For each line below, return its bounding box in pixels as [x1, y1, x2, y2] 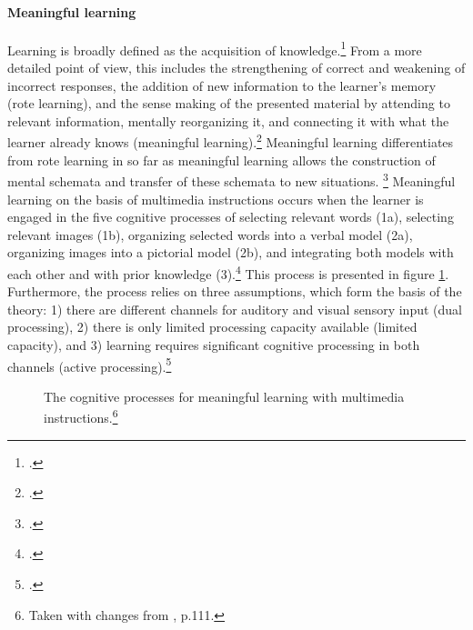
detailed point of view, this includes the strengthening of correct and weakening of [7, 58, 466, 77]
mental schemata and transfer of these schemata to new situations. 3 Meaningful [7, 169, 456, 190]
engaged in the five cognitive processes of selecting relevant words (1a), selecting [7, 207, 454, 226]
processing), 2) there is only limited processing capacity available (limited [7, 317, 418, 336]
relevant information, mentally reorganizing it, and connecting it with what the [7, 111, 449, 130]
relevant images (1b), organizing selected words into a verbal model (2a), [7, 225, 413, 244]
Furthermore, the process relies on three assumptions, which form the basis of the [7, 282, 462, 301]
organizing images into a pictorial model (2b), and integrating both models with [7, 243, 454, 262]
